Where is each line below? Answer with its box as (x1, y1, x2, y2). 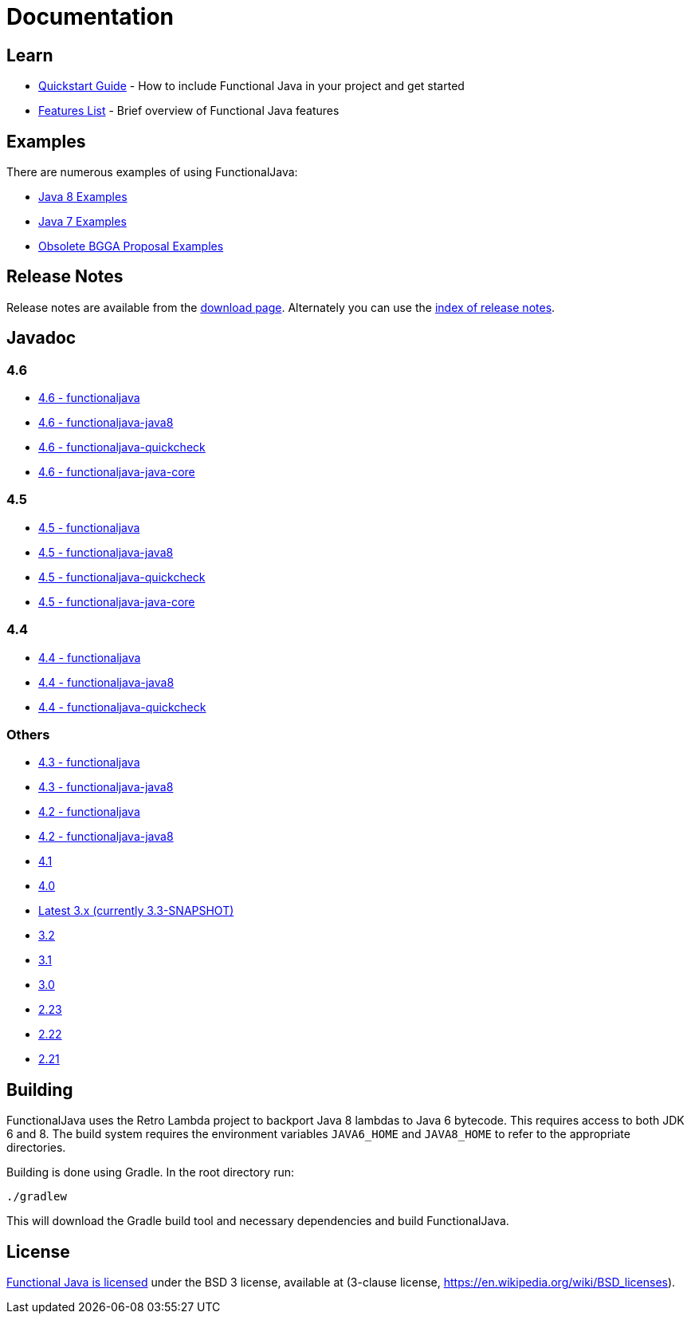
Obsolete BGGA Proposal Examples (38, 239, 224, 254)
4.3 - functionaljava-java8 (38, 780, 174, 794)
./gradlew (6, 1190, 67, 1204)
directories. (6, 1141, 66, 1155)
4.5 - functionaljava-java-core (38, 594, 195, 609)
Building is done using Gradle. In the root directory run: (6, 1165, 294, 1180)
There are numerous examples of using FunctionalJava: (6, 165, 298, 179)
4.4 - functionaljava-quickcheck (38, 699, 206, 714)
